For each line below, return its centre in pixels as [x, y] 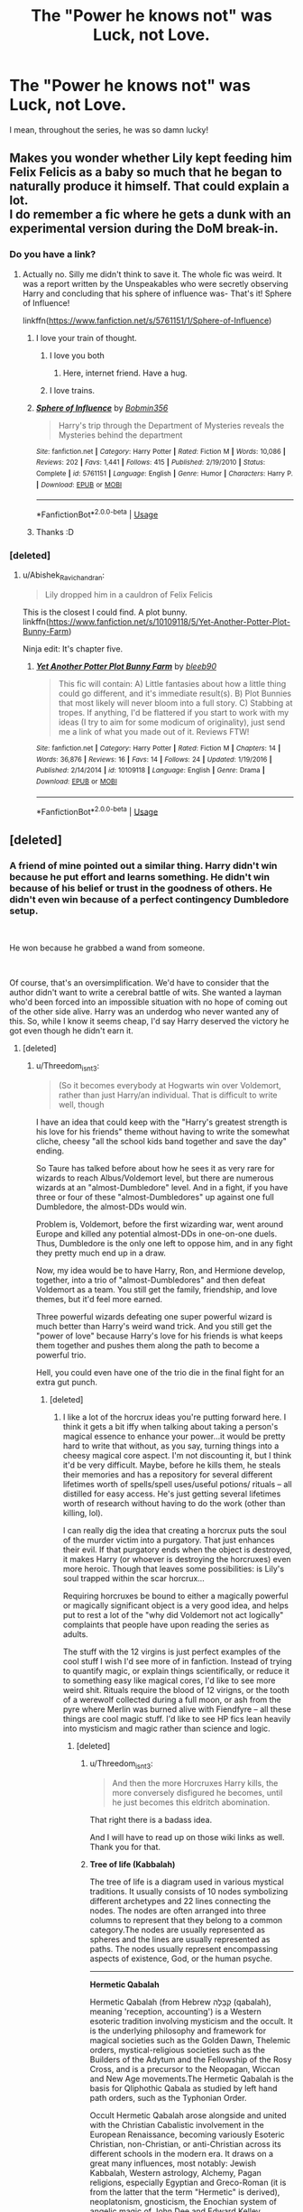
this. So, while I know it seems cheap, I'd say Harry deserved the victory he [149, 1021]
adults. [75, 1634]
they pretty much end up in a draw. [101, 1253]
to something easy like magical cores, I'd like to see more [169, 1680]
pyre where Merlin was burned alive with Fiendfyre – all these [177, 1709]
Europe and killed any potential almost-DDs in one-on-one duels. [156, 1234]
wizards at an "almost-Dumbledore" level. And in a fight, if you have [162, 1187]
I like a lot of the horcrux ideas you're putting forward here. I [174, 1417]
